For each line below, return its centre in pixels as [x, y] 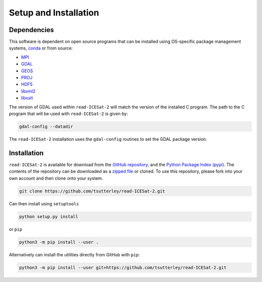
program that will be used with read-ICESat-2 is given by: [68, 114]
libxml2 [28, 91]
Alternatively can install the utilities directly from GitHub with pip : [74, 254]
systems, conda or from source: [41, 48]
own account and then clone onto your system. [56, 178]
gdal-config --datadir [46, 126]
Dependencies [32, 30]
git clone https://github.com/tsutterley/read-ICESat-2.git [92, 191]
